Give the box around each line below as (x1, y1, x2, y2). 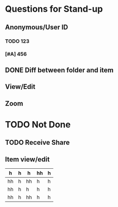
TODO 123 (5, 38, 30, 45)
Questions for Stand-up (5, 3, 103, 15)
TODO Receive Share (5, 138, 70, 147)
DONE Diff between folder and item (5, 66, 114, 74)
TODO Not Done (5, 119, 71, 130)
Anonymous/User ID (5, 23, 68, 31)
